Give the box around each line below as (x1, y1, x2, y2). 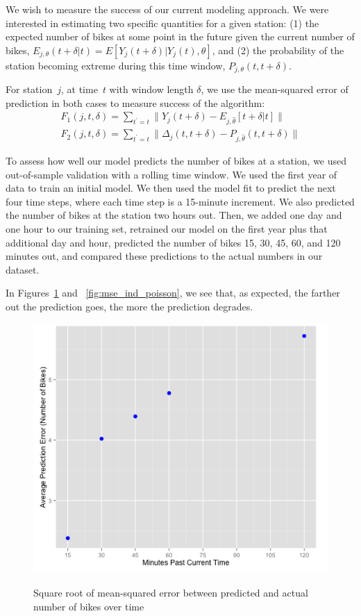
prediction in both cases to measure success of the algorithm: (6, 95, 265, 110)
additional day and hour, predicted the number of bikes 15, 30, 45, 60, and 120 (6, 235, 341, 249)
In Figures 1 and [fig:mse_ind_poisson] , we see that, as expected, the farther (6, 285, 340, 300)
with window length (109, 82, 194, 97)
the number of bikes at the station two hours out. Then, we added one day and (6, 208, 342, 222)
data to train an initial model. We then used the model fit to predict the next (6, 181, 336, 195)
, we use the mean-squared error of (201, 82, 349, 97)
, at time (61, 82, 98, 97)
